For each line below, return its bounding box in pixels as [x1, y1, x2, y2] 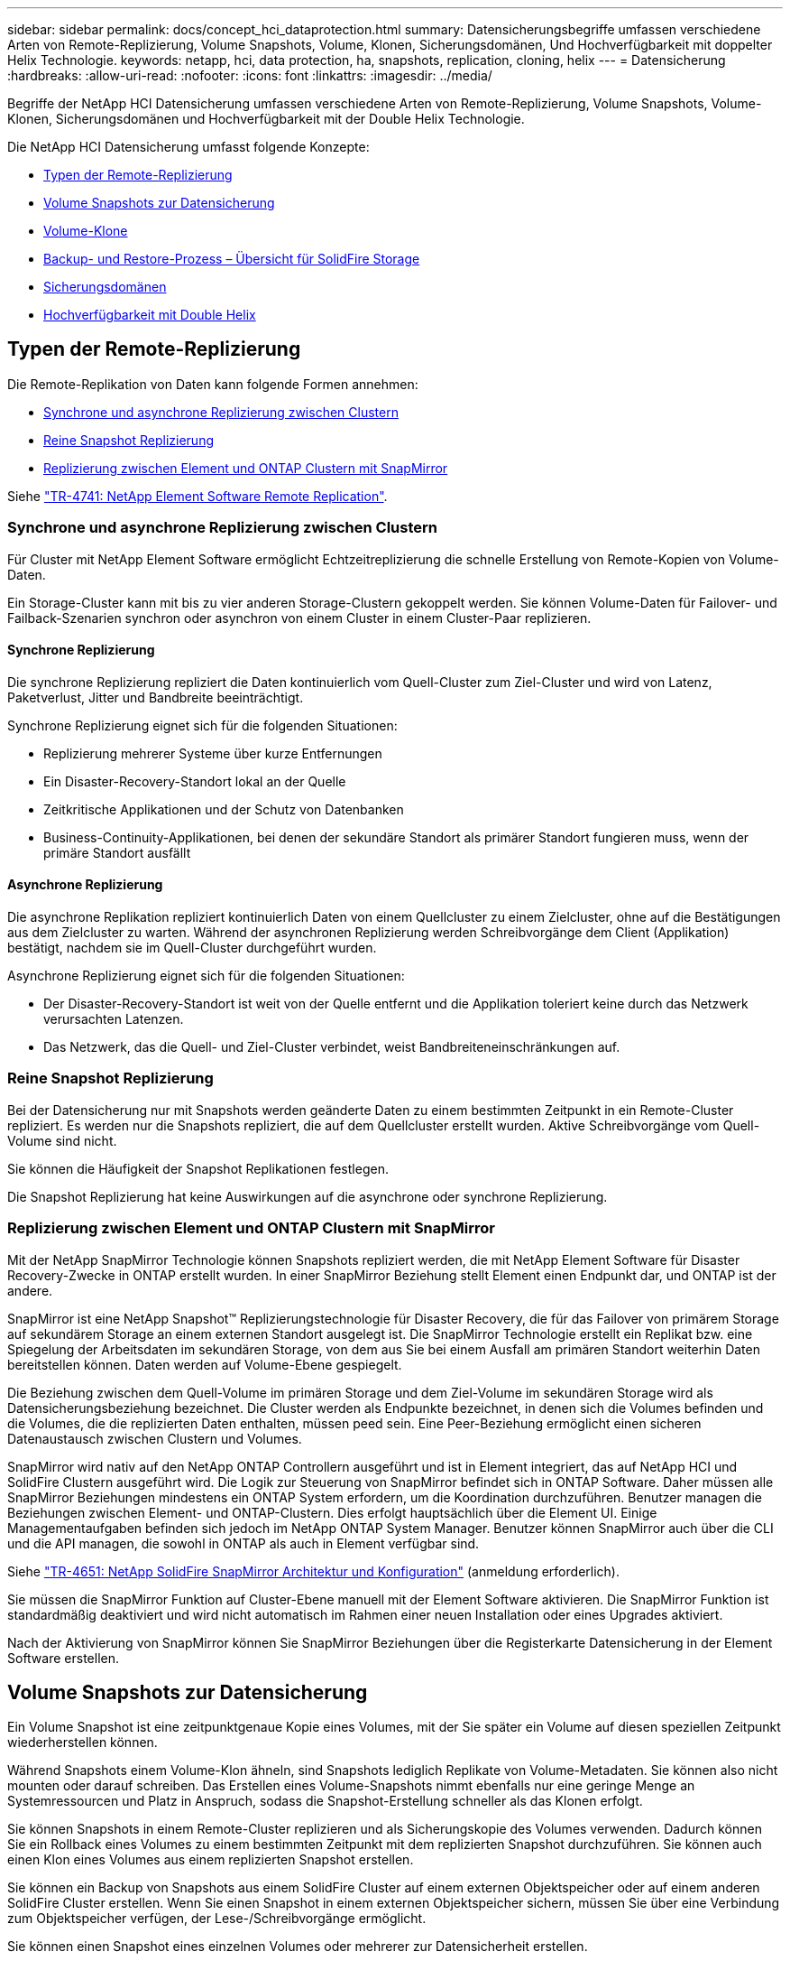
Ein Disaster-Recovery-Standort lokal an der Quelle [43, 773, 346, 789]
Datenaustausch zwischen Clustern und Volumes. [7, 1430, 302, 1446]
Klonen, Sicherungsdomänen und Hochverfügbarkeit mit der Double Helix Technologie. [7, 111, 525, 126]
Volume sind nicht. [7, 1132, 117, 1148]
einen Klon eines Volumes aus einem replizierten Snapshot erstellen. [7, 1852, 414, 1868]
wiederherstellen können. [7, 1734, 158, 1751]
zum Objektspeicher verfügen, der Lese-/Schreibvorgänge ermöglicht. [7, 1910, 427, 1927]
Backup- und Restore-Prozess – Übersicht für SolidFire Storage [43, 251, 420, 266]
